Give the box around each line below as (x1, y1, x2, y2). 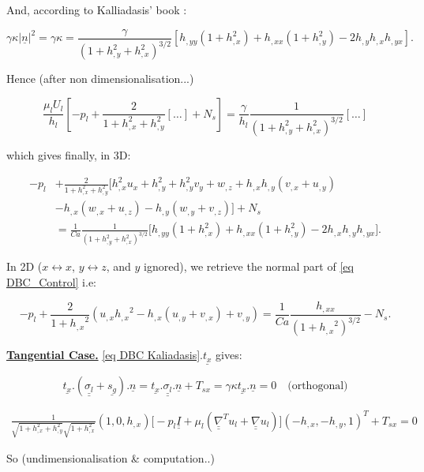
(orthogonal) (287, 380, 348, 392)
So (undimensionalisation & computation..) (6, 450, 215, 466)
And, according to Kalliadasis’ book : (6, 2, 187, 17)
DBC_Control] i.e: (6, 273, 96, 290)
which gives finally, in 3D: (6, 146, 131, 163)
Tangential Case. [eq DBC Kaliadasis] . (6, 347, 203, 363)
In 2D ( (6, 258, 43, 275)
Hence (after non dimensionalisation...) (6, 70, 194, 86)
